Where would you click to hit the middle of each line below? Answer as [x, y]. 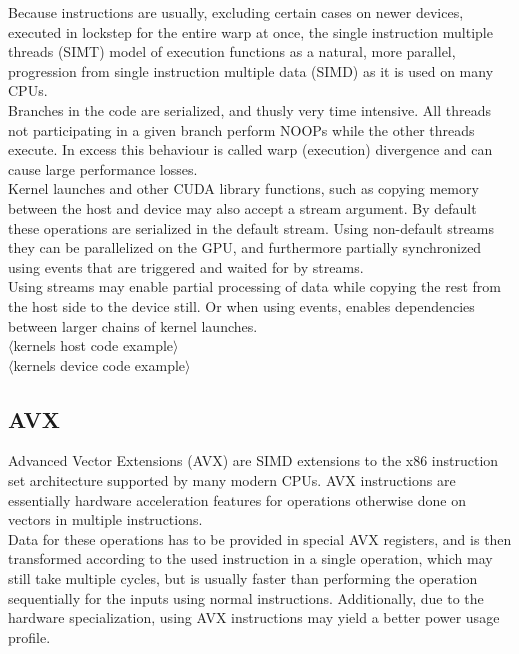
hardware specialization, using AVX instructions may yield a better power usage [254, 617]
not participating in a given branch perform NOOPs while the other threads [241, 129]
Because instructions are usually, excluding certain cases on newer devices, [236, 12]
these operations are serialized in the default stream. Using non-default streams [251, 227]
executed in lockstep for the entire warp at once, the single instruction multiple [250, 31]
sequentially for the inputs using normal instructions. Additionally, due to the [246, 597]
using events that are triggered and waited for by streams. [186, 266]
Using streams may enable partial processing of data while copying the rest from [254, 286]
